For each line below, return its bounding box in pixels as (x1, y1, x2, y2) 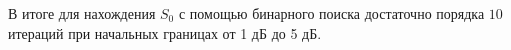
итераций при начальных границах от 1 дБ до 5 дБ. (8, 22, 322, 43)
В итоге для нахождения (8, 3, 156, 23)
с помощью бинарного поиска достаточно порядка (178, 3, 485, 23)
